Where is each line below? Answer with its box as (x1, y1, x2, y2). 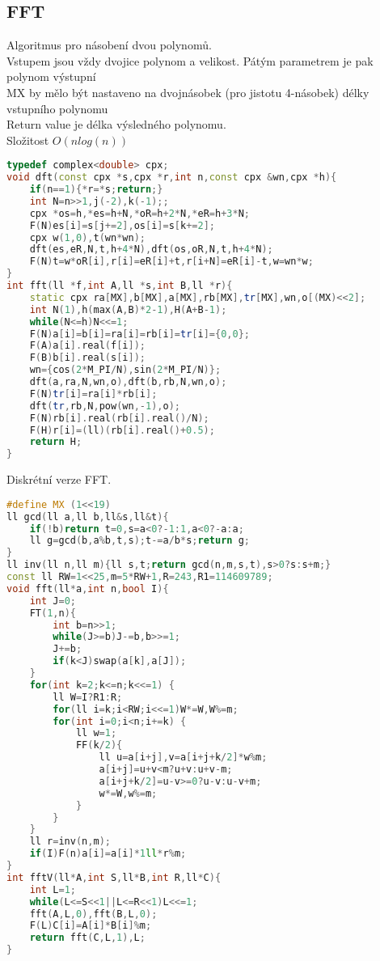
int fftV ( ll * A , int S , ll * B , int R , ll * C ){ (6, 871, 222, 883)
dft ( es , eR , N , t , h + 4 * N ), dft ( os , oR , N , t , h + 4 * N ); (29, 243, 273, 256)
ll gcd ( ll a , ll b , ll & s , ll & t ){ (6, 510, 169, 523)
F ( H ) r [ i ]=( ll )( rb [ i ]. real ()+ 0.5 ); (29, 424, 215, 436)
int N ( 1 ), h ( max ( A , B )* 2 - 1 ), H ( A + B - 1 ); (29, 303, 227, 315)
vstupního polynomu (6, 99, 108, 116)
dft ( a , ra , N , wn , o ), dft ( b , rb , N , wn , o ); (29, 376, 227, 388)
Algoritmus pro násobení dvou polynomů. (6, 36, 212, 53)
